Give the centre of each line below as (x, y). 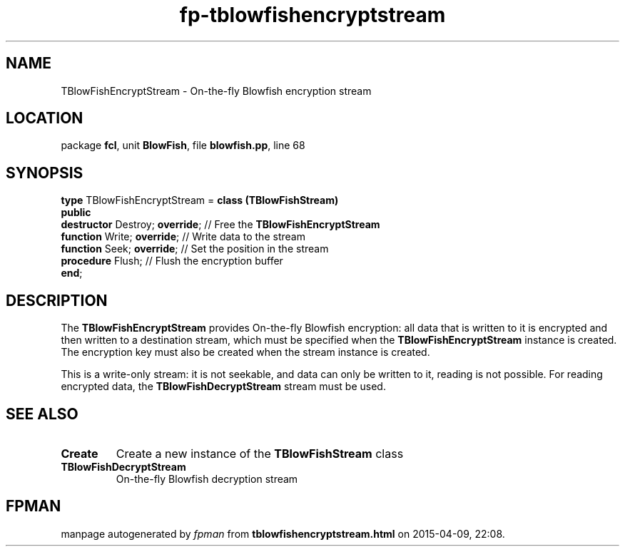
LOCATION (45, 118)
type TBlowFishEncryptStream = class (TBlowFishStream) (200, 200)
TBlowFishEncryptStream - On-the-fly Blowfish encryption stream (216, 91)
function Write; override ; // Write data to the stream (183, 237)
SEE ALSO (42, 414)
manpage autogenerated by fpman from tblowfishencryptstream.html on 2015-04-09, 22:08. (283, 533)
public (76, 213)
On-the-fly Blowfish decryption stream (207, 479)
